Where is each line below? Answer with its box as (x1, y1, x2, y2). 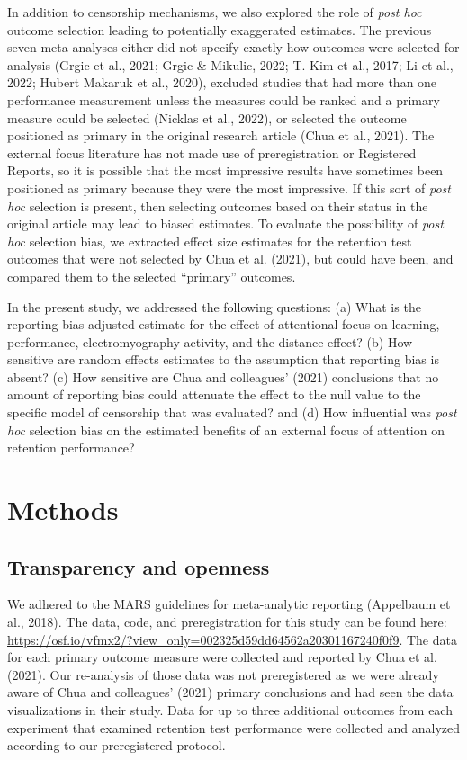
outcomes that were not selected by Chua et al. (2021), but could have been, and (7, 249, 454, 268)
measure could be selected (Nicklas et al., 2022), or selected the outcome (7, 108, 407, 127)
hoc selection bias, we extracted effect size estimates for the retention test (7, 231, 412, 250)
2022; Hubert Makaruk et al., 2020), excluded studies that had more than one (7, 73, 437, 92)
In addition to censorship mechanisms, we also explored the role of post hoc (7, 3, 422, 21)
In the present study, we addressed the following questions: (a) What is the (7, 297, 421, 316)
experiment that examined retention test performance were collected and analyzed (7, 718, 461, 737)
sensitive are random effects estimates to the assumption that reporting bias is (7, 350, 439, 369)
